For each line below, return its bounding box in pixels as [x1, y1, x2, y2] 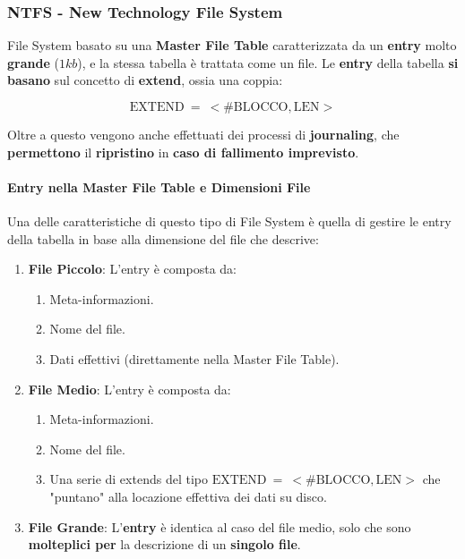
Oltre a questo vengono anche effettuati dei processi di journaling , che [7, 125, 400, 143]
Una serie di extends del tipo [49, 470, 208, 488]
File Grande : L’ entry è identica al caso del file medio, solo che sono [28, 517, 411, 536]
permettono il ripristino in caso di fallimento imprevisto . [7, 142, 359, 161]
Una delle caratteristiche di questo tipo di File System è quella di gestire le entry [7, 211, 452, 230]
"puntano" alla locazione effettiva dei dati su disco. [49, 487, 327, 505]
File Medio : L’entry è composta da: [28, 379, 231, 398]
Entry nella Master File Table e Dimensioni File [7, 177, 311, 196]
